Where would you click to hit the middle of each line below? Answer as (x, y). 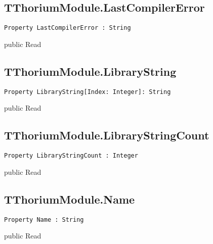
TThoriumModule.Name (70, 199)
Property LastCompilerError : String (68, 28)
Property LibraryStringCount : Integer (71, 156)
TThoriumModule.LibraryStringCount (107, 135)
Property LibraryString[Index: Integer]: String (88, 92)
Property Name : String (44, 219)
